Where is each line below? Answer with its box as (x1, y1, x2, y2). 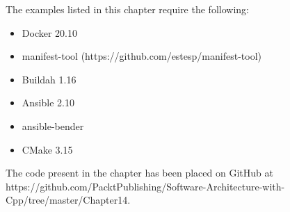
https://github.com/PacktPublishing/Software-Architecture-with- (6, 179, 285, 193)
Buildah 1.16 (22, 72, 76, 86)
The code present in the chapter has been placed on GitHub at (6, 165, 273, 180)
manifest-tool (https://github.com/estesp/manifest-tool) (22, 49, 261, 63)
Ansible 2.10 (22, 95, 74, 110)
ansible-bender (22, 118, 84, 133)
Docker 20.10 (22, 25, 77, 40)
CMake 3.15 (22, 142, 73, 156)
